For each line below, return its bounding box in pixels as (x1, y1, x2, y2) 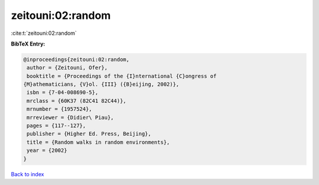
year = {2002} (27, 147, 67, 154)
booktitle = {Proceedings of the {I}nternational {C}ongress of (27, 73, 217, 79)
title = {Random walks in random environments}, (27, 139, 170, 145)
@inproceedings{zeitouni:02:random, (23, 56, 130, 63)
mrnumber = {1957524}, (27, 106, 93, 112)
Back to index (11, 170, 44, 177)
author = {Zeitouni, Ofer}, (27, 64, 108, 71)
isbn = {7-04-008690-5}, (27, 89, 99, 96)
